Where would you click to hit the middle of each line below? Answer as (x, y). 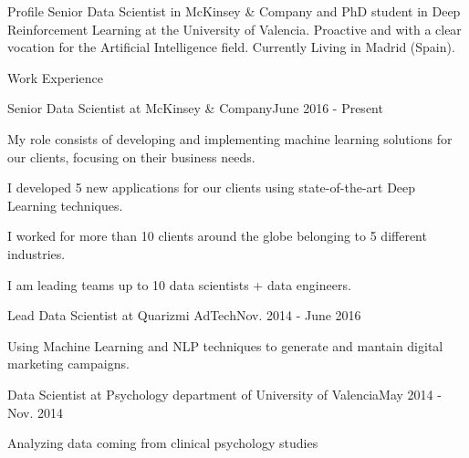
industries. (36, 253)
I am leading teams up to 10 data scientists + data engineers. (179, 284)
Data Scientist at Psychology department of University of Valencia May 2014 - (224, 394)
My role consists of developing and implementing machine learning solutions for (230, 138)
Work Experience (55, 77)
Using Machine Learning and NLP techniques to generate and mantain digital (225, 345)
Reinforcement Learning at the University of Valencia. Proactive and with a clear (234, 29)
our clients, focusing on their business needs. (131, 156)
